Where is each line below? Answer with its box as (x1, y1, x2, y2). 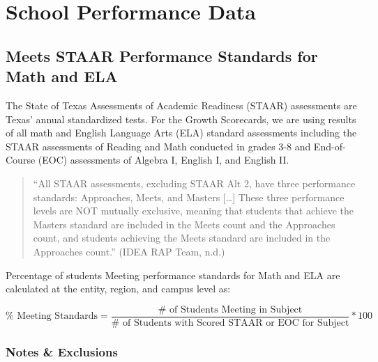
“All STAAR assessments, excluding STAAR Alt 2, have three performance (33, 175, 356, 190)
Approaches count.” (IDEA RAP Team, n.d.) (33, 244, 225, 258)
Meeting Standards (17, 311, 98, 322)
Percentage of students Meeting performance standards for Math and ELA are (6, 267, 340, 282)
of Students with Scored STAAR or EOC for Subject (122, 317, 349, 328)
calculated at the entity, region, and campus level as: (6, 281, 231, 296)
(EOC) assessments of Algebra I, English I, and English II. (38, 152, 289, 167)
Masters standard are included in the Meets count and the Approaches (33, 217, 335, 231)
